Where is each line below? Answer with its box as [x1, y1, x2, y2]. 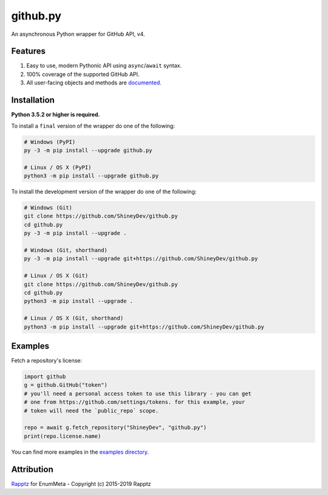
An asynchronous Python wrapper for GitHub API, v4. [11, 30, 145, 38]
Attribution [11, 464, 54, 474]
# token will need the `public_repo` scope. [24, 407, 159, 414]
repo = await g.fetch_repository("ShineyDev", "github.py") [24, 424, 207, 431]
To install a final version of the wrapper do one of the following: [11, 122, 176, 129]
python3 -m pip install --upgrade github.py [24, 172, 159, 179]
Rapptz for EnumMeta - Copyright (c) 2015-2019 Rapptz [11, 480, 151, 487]
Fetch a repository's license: [11, 357, 82, 364]
